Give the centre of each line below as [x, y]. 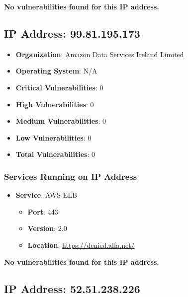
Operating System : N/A [56, 71]
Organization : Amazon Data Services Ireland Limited [100, 54]
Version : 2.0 [47, 228]
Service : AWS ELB [46, 195]
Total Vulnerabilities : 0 [55, 154]
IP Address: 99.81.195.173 [72, 33]
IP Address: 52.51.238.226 [72, 288]
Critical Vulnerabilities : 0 [59, 87]
